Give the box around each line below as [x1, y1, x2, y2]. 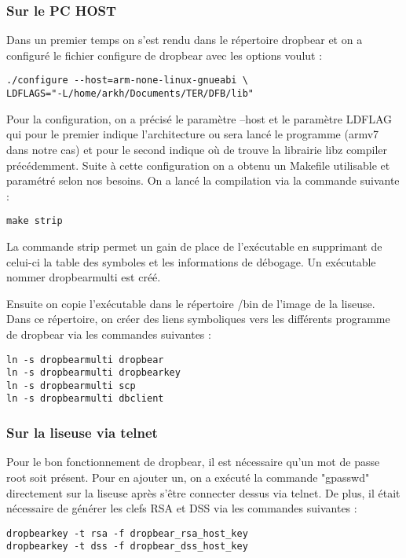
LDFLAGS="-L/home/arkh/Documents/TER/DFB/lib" [6, 88, 254, 100]
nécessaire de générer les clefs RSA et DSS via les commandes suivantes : [6, 500, 357, 516]
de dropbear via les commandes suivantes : [6, 325, 211, 342]
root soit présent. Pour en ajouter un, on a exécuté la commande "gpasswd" [6, 468, 370, 485]
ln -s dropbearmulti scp [6, 380, 136, 391]
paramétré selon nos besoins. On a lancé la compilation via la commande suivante [6, 172, 400, 189]
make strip [6, 215, 63, 227]
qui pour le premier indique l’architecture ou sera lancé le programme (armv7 [6, 126, 379, 142]
